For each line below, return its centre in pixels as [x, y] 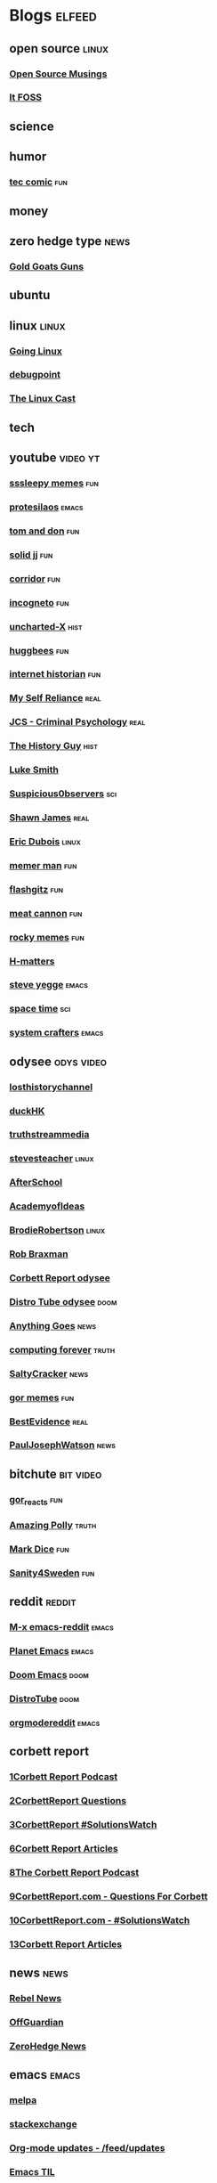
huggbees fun [39, 650]
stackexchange [43, 2123]
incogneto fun [39, 602]
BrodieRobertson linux [57, 1230]
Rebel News [36, 1998]
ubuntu [30, 295]
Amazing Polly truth [53, 1525]
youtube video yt [55, 458]
